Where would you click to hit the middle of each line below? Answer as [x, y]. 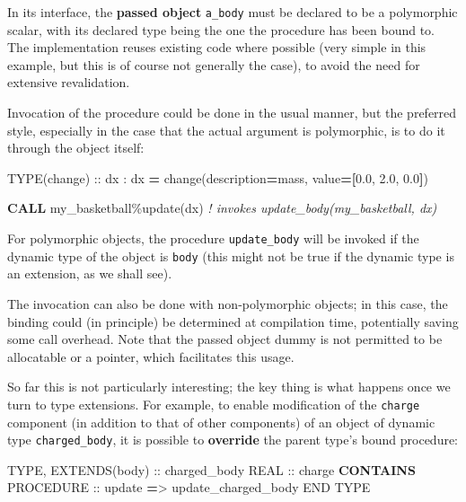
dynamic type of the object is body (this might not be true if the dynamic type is [231, 255]
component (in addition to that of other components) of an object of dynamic [221, 422]
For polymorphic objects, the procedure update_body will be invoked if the [213, 238]
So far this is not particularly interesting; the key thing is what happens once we [229, 387]
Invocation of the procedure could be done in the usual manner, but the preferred [232, 113]
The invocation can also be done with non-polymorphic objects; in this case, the [228, 303]
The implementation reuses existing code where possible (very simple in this [217, 47]
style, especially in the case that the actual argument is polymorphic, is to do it [226, 130]
